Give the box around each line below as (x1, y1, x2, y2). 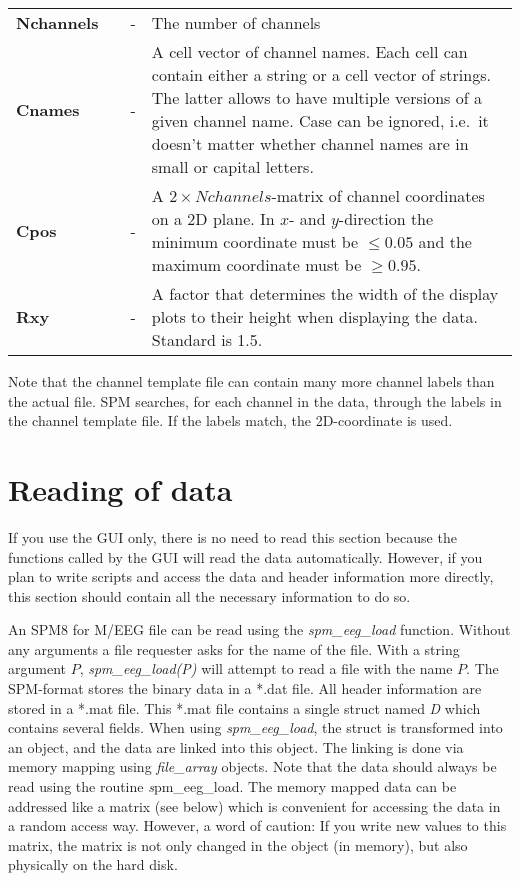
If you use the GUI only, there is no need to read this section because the (8, 526, 457, 547)
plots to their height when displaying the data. (151, 305, 478, 328)
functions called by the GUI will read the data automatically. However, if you (8, 546, 483, 567)
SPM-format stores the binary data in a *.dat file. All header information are (8, 678, 482, 699)
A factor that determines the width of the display (151, 282, 499, 305)
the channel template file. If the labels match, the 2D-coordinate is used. (8, 410, 453, 431)
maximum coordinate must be (151, 253, 362, 276)
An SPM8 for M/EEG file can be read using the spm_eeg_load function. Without (8, 619, 511, 640)
